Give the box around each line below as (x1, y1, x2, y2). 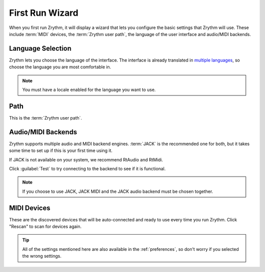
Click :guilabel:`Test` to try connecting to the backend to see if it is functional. (9, 166, 166, 172)
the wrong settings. (22, 253, 62, 259)
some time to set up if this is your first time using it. (9, 148, 113, 153)
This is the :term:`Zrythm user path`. (9, 115, 82, 121)
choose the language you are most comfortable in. (9, 64, 111, 70)
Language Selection (9, 44, 72, 53)
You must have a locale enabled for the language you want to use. (22, 87, 156, 93)
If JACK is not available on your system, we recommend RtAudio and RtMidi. (9, 156, 163, 162)
